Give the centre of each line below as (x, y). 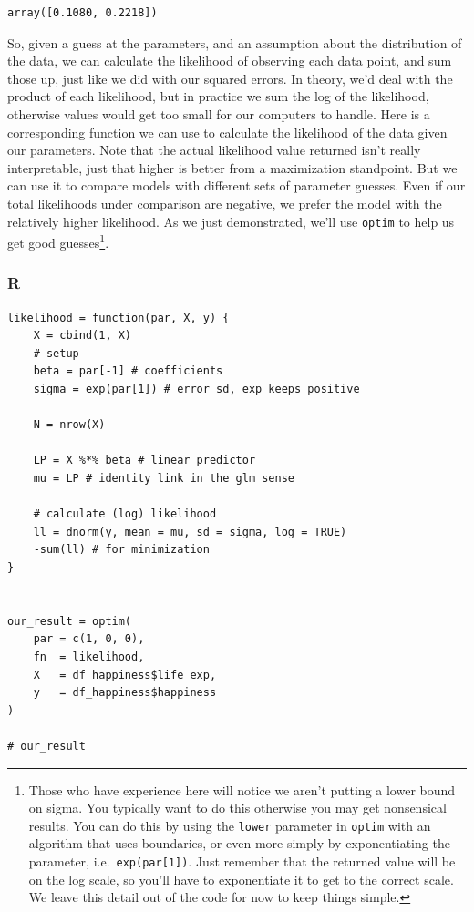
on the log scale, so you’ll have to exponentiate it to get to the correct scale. (241, 879)
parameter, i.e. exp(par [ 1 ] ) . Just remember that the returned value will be (242, 861)
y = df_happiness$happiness (125, 693)
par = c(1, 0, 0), (89, 639)
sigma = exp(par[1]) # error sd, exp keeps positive (196, 389)
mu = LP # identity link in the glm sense (164, 478)
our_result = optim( (70, 621)
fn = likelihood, (89, 656)
